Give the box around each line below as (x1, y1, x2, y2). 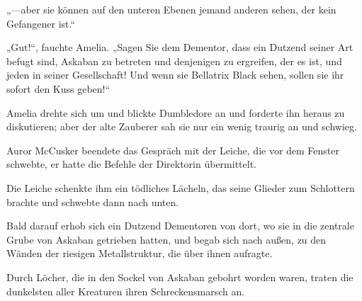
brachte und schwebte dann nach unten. (6, 194, 179, 209)
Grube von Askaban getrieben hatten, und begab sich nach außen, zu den (6, 232, 327, 246)
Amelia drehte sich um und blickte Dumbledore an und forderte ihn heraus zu (6, 105, 345, 120)
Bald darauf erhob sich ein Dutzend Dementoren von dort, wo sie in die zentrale (6, 218, 354, 233)
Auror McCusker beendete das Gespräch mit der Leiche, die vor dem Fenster (6, 142, 340, 157)
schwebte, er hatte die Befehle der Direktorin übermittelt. (6, 157, 256, 171)
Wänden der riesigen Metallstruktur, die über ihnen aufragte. (6, 246, 273, 261)
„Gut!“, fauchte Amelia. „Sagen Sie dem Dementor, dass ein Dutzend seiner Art (6, 40, 353, 55)
